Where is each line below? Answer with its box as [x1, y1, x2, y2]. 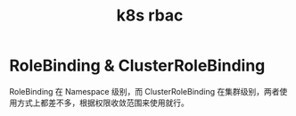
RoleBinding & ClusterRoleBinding [9, 55, 266, 76]
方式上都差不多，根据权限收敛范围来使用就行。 [16, 97, 189, 108]
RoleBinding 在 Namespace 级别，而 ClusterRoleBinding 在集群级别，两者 [9, 86, 280, 96]
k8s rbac [116, 5, 184, 26]
